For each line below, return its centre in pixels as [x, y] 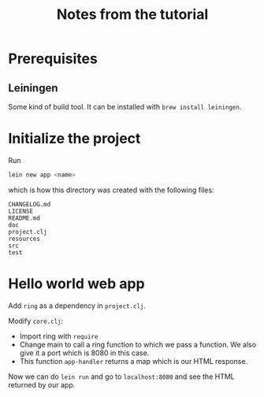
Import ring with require [59, 336]
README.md [24, 218]
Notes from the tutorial [132, 15]
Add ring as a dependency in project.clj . [77, 306]
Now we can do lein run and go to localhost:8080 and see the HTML [121, 377]
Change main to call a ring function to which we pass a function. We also [138, 344]
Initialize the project [74, 139]
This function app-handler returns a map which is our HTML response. [134, 361]
